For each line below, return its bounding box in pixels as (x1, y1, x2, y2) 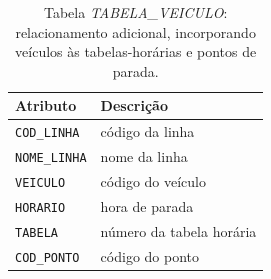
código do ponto (100, 245, 199, 266)
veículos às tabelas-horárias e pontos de (15, 41, 257, 62)
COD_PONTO (15, 250, 80, 265)
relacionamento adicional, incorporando (15, 21, 256, 42)
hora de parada (100, 195, 194, 216)
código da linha (100, 121, 195, 142)
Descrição (100, 95, 168, 116)
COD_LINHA (15, 126, 80, 141)
